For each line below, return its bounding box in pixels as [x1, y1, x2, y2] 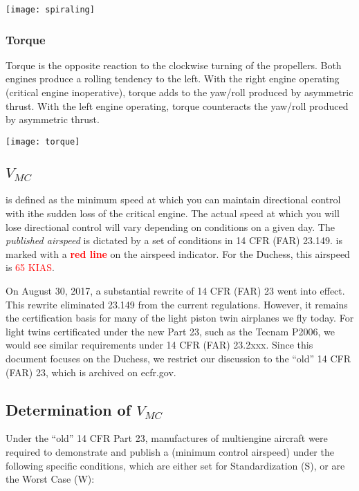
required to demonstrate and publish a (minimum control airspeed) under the [6, 445, 334, 458]
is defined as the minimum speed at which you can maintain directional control [6, 192, 341, 207]
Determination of [6, 398, 131, 420]
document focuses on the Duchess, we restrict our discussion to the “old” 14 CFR [6, 351, 351, 366]
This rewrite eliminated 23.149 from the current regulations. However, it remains [6, 297, 348, 311]
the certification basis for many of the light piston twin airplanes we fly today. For [6, 311, 354, 325]
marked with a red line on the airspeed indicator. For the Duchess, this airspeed [6, 246, 350, 261]
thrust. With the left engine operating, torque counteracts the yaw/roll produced [6, 98, 349, 113]
